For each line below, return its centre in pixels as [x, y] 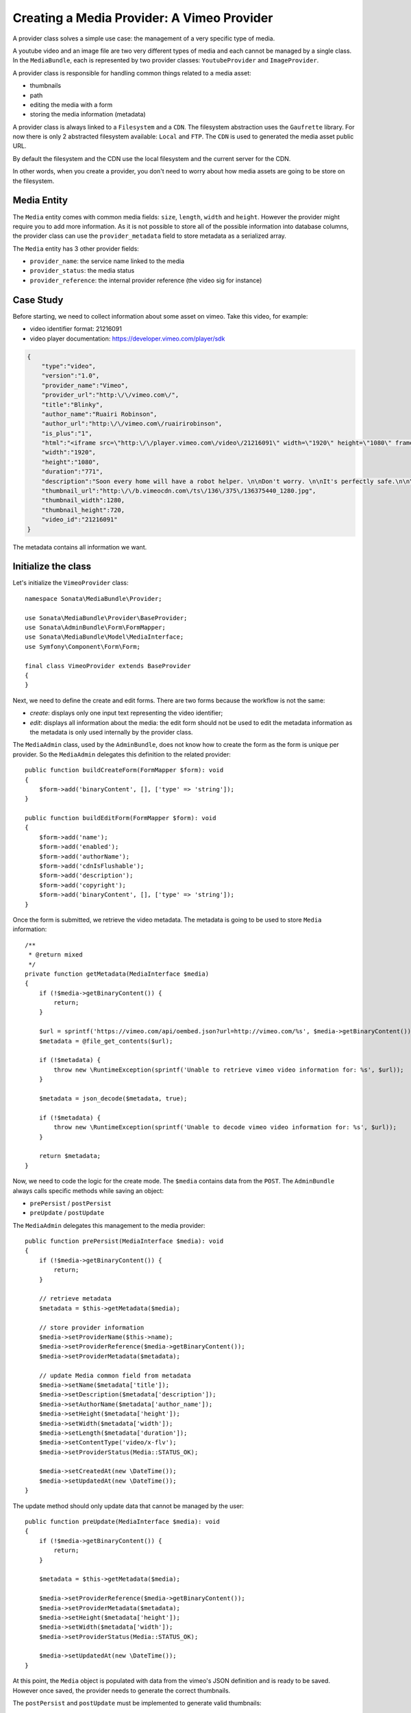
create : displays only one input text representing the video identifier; [126, 713]
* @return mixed [55, 955]
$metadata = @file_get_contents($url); [106, 1041]
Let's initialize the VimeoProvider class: [71, 583]
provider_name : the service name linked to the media [107, 261]
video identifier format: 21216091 [76, 329]
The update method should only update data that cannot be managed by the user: [128, 1506]
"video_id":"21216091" [79, 520]
